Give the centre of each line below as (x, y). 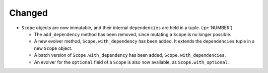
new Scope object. (53, 48)
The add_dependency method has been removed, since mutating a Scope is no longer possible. (133, 34)
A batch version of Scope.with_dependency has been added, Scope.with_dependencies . (130, 55)
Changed (29, 13)
